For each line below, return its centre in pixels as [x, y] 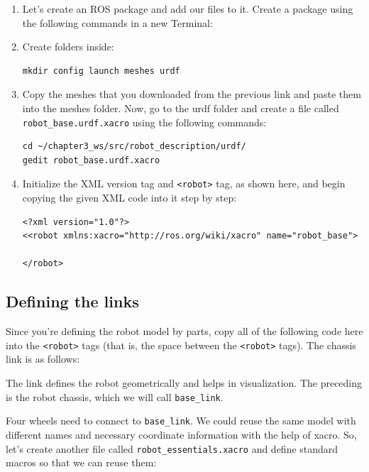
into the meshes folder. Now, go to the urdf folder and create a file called [181, 108]
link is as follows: [43, 359]
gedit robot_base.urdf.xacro [91, 160]
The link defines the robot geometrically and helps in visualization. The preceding [184, 383]
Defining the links [72, 301]
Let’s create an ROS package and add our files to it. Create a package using [188, 9]
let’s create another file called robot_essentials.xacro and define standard [172, 448]
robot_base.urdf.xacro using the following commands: [144, 122]
